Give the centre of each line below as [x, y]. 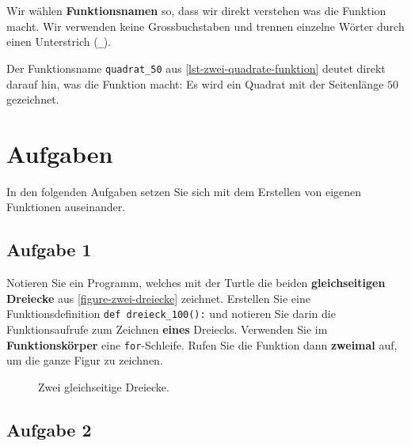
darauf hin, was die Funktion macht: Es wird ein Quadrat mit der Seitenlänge [195, 83]
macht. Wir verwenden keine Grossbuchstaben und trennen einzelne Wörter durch [205, 26]
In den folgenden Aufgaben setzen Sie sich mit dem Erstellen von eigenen [184, 191]
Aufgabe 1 [49, 249]
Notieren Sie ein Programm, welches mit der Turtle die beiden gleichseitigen [196, 283]
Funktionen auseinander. [66, 207]
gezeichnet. [33, 99]
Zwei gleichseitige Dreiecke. [104, 386]
